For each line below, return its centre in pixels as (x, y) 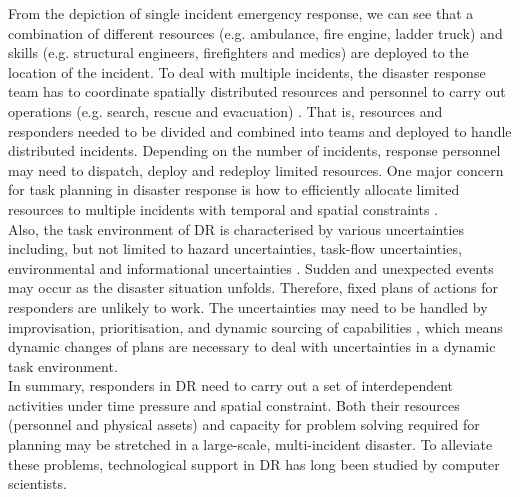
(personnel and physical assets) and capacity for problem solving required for (244, 424)
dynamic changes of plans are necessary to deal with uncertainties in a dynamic (252, 346)
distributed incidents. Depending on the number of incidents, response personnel (254, 150)
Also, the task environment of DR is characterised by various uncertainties (236, 228)
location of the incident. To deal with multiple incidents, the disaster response (247, 71)
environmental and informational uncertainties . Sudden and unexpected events (251, 267)
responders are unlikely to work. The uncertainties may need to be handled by (248, 306)
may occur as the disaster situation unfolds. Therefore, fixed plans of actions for (253, 287)
